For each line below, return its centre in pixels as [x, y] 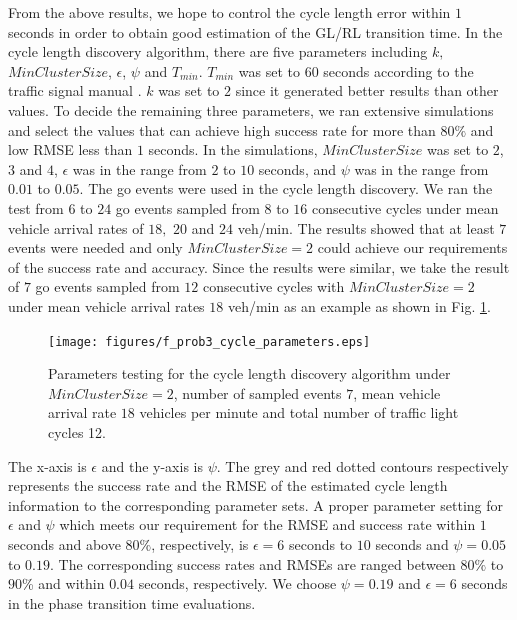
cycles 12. [77, 431]
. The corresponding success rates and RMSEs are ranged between [253, 563]
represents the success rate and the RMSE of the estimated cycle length [228, 485]
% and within [63, 583]
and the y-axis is [152, 465]
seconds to [320, 543]
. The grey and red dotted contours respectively [362, 465]
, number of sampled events [257, 392]
